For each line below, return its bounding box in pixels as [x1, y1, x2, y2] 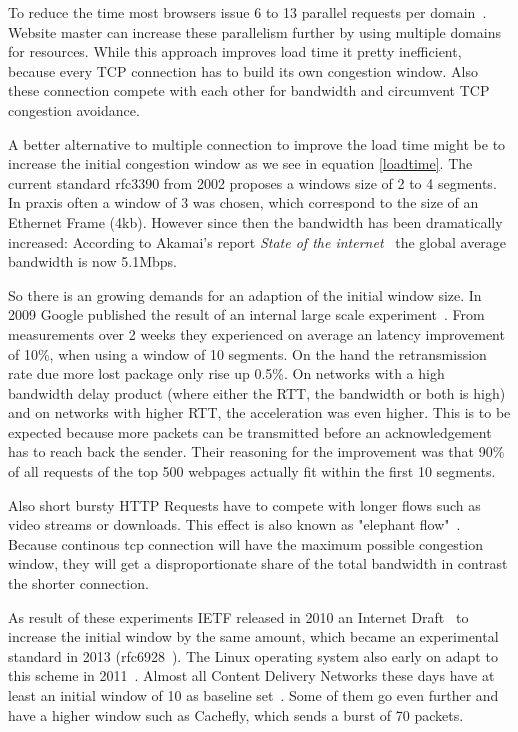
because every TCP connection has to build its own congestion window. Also [8, 60, 478, 81]
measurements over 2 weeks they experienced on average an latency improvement [8, 323, 505, 344]
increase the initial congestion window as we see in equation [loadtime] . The [8, 153, 473, 174]
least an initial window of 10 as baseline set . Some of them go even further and [8, 685, 499, 705]
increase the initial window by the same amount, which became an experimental [8, 626, 499, 647]
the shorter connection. [8, 573, 149, 594]
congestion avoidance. [8, 99, 140, 120]
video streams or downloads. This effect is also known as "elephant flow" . [8, 514, 461, 535]
